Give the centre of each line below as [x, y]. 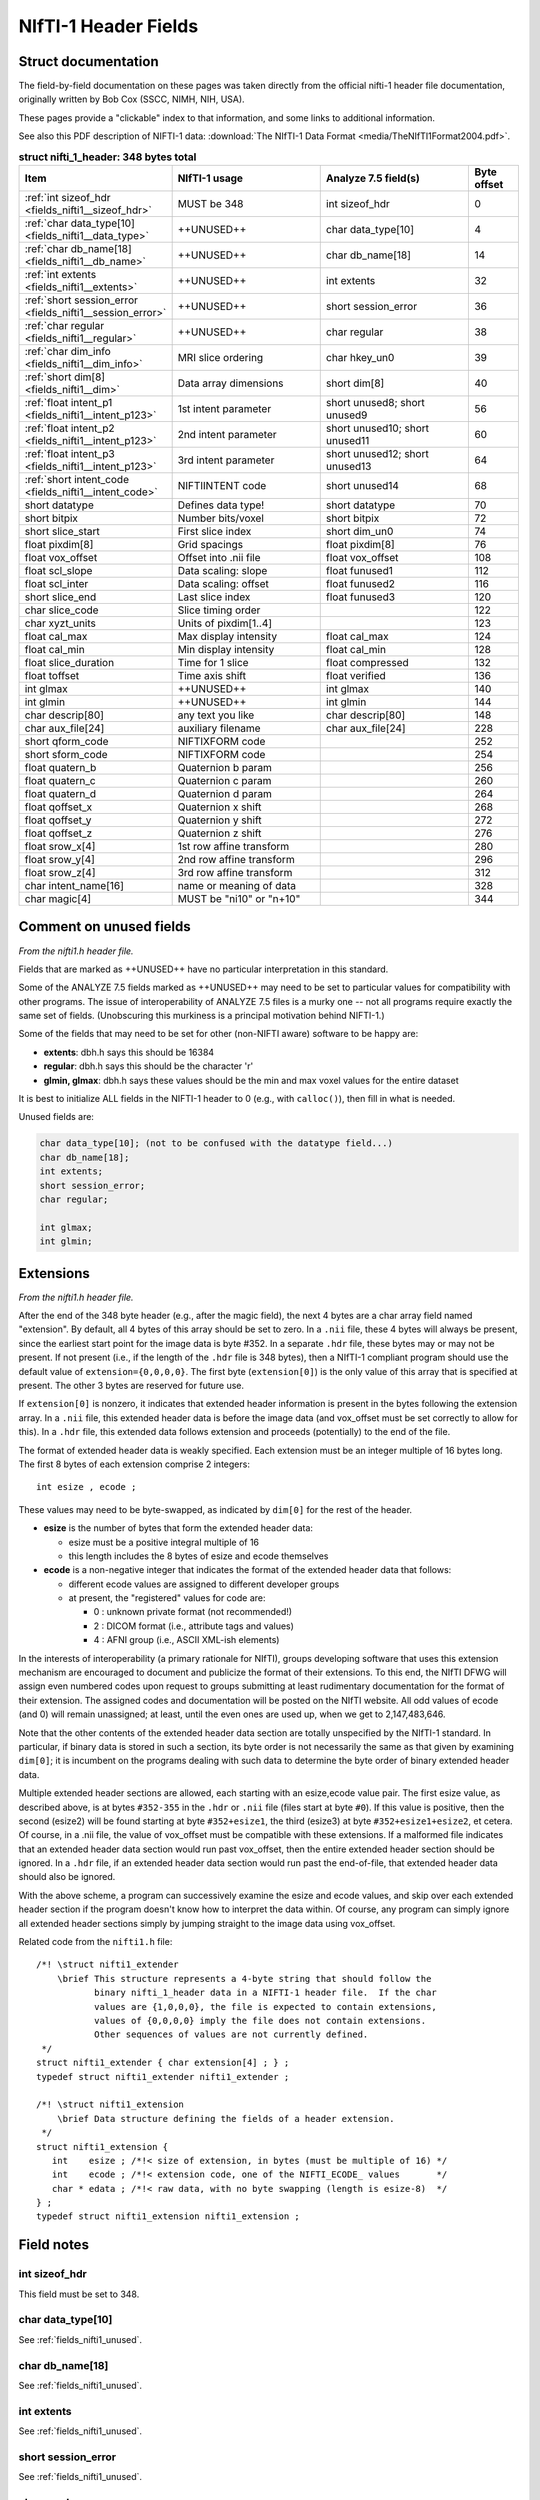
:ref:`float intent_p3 [69, 453]
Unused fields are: [56, 1117]
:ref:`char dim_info [68, 351]
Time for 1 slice [213, 662]
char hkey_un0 [360, 357]
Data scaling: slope [222, 570]
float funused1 [359, 570]
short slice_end [60, 597]
